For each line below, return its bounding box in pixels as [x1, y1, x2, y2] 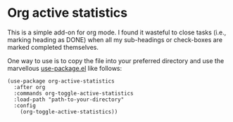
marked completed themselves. [7, 43, 99, 51]
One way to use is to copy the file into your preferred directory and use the [7, 56, 225, 65]
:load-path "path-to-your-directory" [13, 96, 125, 103]
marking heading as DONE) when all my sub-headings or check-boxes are [7, 35, 223, 43]
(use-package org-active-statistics [7, 77, 115, 85]
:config [13, 102, 37, 109]
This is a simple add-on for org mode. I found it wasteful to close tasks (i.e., [7, 28, 227, 36]
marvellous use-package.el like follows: [7, 64, 122, 72]
